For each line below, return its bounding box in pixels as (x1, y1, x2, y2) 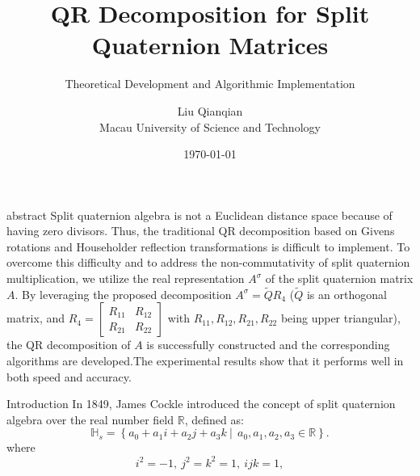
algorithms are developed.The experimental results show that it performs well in (6, 352, 404, 369)
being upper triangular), (280, 310, 401, 326)
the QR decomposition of (6, 336, 131, 353)
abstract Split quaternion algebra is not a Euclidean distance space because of (6, 206, 393, 223)
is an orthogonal (306, 285, 387, 302)
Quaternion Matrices (91, 28, 329, 61)
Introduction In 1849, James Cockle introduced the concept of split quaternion (6, 395, 396, 412)
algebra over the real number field (6, 411, 174, 428)
